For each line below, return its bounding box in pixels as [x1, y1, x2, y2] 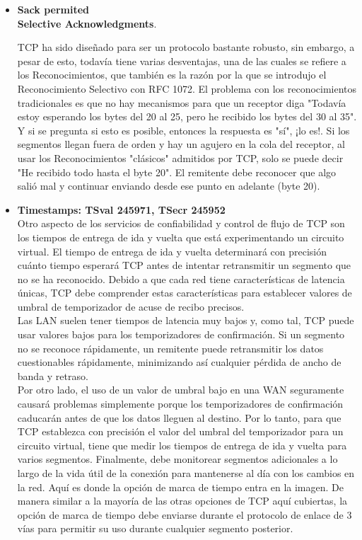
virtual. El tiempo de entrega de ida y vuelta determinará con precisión [17, 243, 327, 258]
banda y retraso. [17, 368, 88, 383]
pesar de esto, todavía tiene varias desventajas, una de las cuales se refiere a [17, 53, 346, 68]
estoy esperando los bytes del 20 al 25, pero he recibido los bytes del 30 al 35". [17, 109, 357, 124]
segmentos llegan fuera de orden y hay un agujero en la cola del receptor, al [17, 137, 345, 151]
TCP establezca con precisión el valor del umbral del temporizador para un [17, 424, 344, 439]
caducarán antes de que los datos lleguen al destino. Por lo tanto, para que [17, 410, 341, 425]
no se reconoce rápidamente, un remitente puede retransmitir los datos [17, 340, 324, 355]
